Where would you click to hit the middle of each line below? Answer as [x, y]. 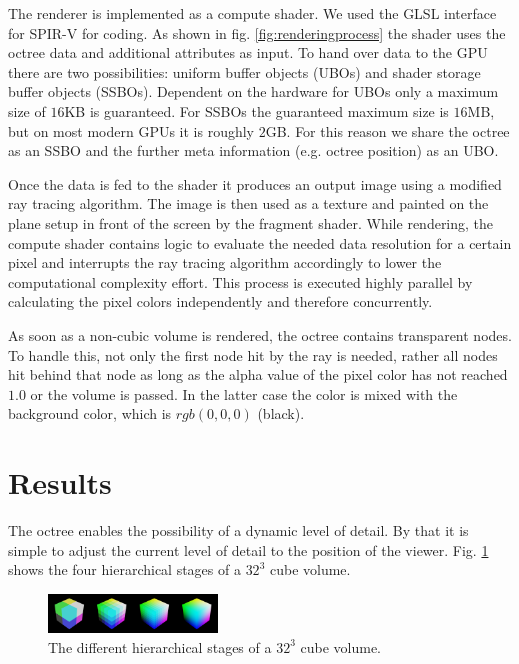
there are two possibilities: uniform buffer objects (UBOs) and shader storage [244, 71]
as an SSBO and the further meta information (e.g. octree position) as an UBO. [253, 150]
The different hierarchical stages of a [160, 646]
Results [60, 482]
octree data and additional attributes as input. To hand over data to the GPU [248, 52]
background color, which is [90, 413]
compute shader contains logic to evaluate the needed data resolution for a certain [260, 242]
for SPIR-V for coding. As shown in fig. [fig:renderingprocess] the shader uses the [257, 32]
